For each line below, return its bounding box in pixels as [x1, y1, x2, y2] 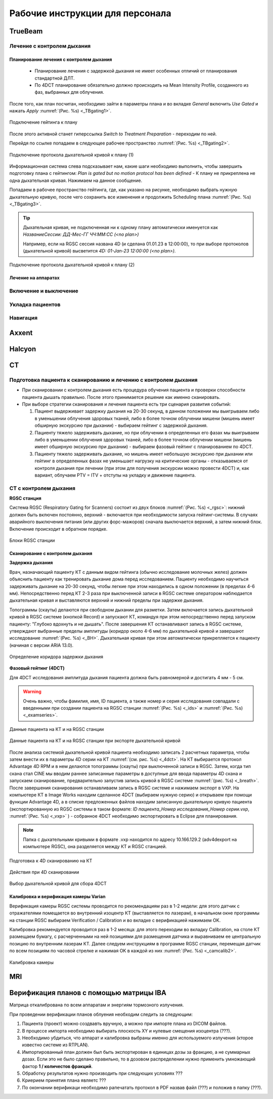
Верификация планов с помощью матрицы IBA [9, 988, 167, 997]
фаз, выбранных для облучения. [34, 89, 105, 95]
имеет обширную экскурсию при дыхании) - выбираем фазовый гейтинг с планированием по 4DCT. [34, 444, 253, 450]
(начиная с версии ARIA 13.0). [9, 642, 74, 648]
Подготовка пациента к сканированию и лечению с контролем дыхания [9, 376, 198, 383]
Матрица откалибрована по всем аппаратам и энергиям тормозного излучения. [9, 1002, 184, 1008]
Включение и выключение [9, 287, 78, 295]
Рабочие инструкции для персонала [9, 8, 171, 19]
